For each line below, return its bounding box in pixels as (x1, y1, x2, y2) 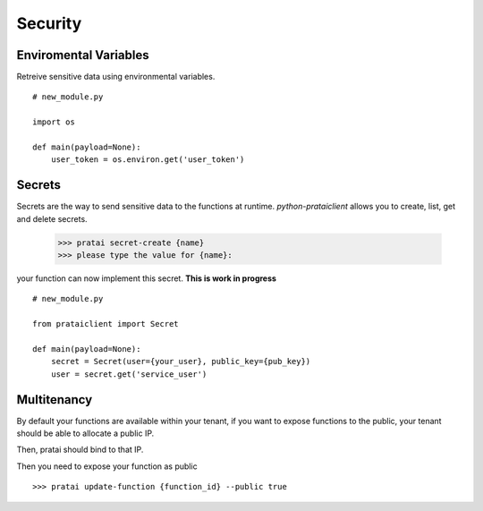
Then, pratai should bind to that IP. (16, 444, 144, 456)
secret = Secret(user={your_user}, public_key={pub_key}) (50, 356, 311, 367)
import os (32, 117, 75, 127)
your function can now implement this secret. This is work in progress (16, 273, 277, 284)
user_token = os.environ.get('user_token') (50, 155, 245, 165)
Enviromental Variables (16, 47, 149, 63)
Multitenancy (16, 392, 93, 407)
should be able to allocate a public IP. (16, 428, 155, 439)
